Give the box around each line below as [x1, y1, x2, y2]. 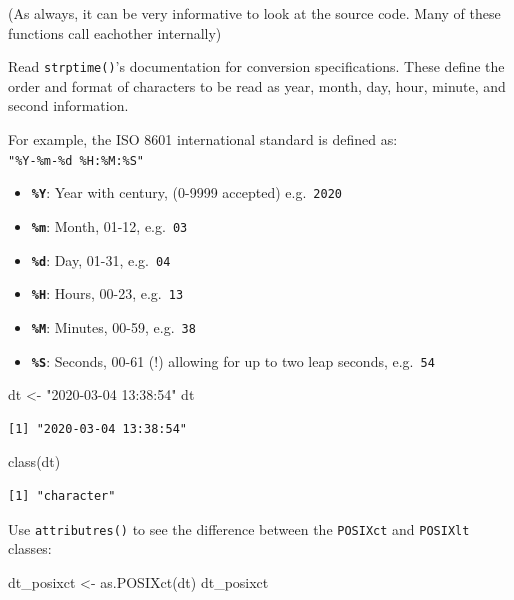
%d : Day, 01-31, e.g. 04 [31, 249, 171, 270]
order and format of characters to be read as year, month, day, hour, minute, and [8, 75, 506, 96]
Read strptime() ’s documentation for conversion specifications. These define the [8, 56, 505, 77]
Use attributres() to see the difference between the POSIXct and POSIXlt [8, 518, 470, 539]
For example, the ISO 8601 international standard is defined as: [8, 129, 398, 150]
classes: [8, 538, 52, 559]
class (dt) [8, 451, 61, 472]
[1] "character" [8, 489, 116, 503]
